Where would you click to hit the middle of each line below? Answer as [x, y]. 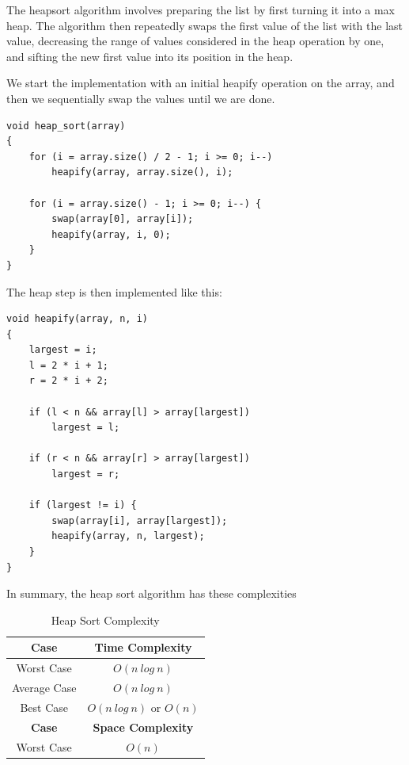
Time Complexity [143, 647]
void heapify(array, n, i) [77, 319]
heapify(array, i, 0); [111, 234]
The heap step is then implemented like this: [114, 291]
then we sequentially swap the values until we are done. [141, 98]
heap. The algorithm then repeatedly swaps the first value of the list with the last [204, 25]
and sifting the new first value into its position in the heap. [150, 56]
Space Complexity [143, 727]
